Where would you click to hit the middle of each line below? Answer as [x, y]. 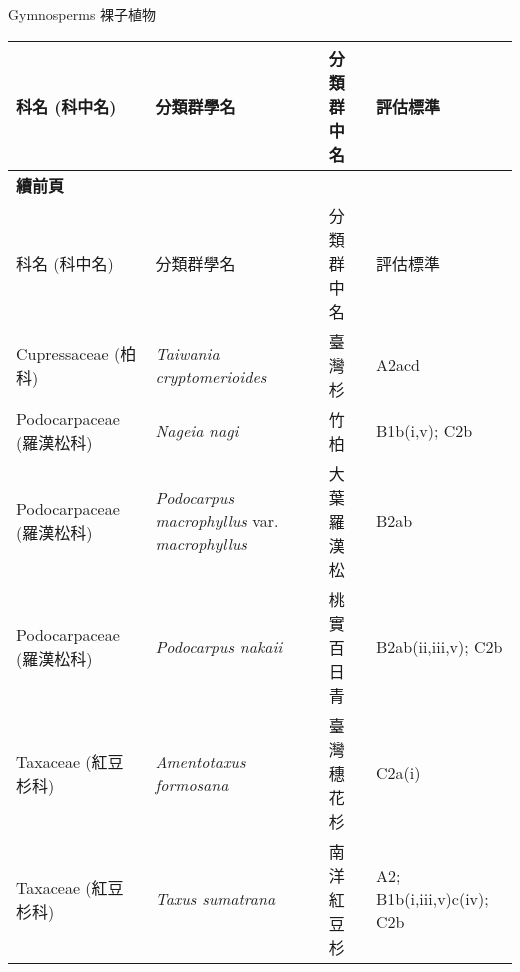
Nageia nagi [197, 431]
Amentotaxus [200, 761]
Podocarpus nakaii [219, 647]
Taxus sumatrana [215, 899]
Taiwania [187, 353]
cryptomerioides [211, 376]
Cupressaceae [62, 353]
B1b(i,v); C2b [424, 431]
